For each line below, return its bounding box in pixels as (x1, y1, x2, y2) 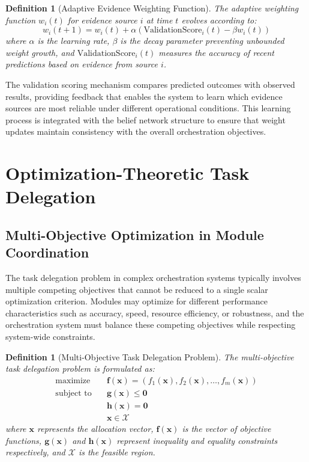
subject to (55, 389, 92, 398)
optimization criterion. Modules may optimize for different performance (5, 295, 268, 307)
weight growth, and (5, 46, 74, 58)
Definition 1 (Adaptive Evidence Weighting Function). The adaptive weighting (5, 2, 299, 14)
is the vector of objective (182, 422, 271, 434)
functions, (5, 434, 42, 446)
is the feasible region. (78, 446, 155, 458)
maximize (55, 376, 91, 385)
